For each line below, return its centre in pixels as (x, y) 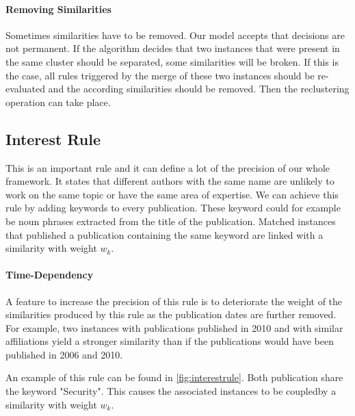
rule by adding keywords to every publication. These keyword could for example (173, 208)
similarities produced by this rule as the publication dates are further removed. (171, 314)
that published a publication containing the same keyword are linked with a (165, 234)
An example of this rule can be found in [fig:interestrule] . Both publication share (174, 377)
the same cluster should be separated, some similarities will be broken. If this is (172, 61)
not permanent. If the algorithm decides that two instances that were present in (173, 48)
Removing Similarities (58, 9)
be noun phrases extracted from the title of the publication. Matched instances (171, 221)
